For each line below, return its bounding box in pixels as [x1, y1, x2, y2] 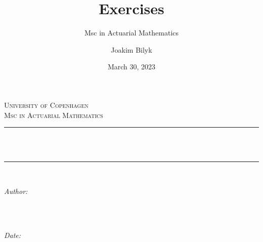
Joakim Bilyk [111, 44, 152, 55]
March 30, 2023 [107, 61, 156, 72]
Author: [4, 185, 28, 196]
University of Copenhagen [4, 99, 89, 110]
